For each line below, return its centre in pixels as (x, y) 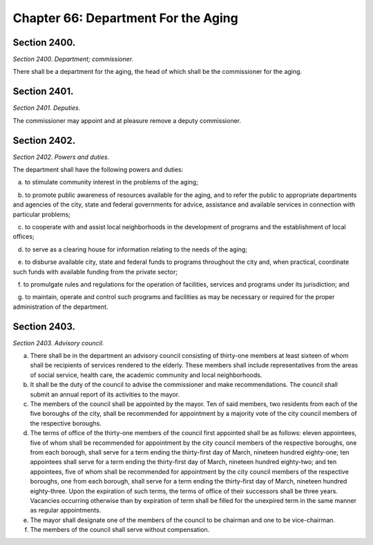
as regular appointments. (66, 510)
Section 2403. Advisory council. (58, 343)
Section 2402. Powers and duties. (61, 157)
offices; (23, 237)
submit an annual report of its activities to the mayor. (105, 394)
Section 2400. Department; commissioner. (73, 59)
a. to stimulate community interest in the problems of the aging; (108, 182)
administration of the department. (60, 307)
